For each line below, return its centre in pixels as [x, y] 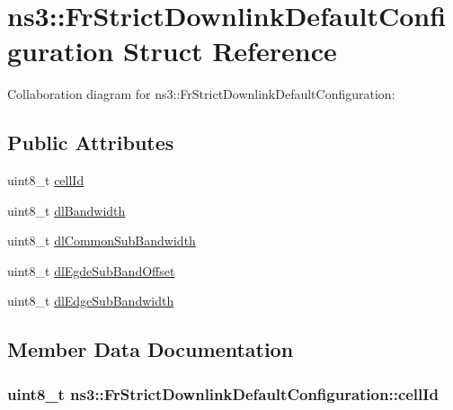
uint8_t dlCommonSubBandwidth [102, 241]
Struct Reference [230, 51]
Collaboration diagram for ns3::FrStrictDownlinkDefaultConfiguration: [201, 94]
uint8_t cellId [46, 180]
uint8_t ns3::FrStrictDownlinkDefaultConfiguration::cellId [223, 393]
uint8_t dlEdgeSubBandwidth [91, 301]
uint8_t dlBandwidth [67, 210]
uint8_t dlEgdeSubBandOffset [91, 270]
